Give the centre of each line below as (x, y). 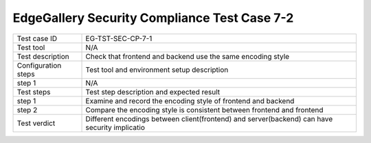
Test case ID (37, 38)
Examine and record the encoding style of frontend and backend (190, 101)
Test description (43, 56)
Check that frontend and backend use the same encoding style (188, 56)
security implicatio (115, 127)
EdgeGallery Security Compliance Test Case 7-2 (153, 18)
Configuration (39, 65)
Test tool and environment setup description (157, 70)
